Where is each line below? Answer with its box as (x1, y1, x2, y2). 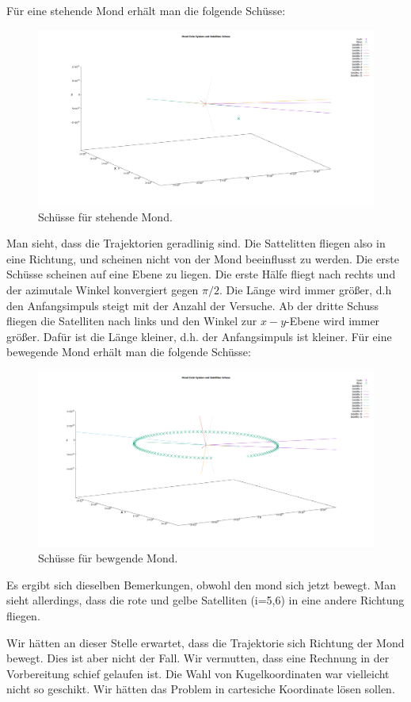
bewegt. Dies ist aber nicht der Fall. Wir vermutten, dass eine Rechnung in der (6, 650, 390, 666)
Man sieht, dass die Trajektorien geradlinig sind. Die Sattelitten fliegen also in (6, 235, 386, 251)
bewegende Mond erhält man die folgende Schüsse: (6, 343, 251, 360)
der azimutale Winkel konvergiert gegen (6, 282, 199, 298)
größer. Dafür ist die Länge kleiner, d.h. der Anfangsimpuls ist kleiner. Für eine (6, 328, 392, 344)
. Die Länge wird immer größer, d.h (219, 282, 392, 298)
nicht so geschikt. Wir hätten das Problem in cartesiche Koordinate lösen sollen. (6, 681, 395, 697)
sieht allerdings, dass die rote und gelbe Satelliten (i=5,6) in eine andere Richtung (6, 592, 405, 608)
